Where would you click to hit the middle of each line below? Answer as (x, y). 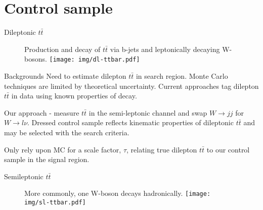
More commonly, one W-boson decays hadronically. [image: (118, 193)
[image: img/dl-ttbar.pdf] (95, 60)
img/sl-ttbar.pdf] (55, 202)
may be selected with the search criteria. (67, 132)
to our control (228, 149)
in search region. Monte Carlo (182, 75)
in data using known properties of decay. (74, 96)
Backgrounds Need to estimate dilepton (65, 75)
